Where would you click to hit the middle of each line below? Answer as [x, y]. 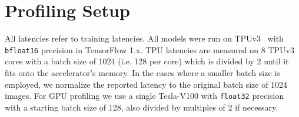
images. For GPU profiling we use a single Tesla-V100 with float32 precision [144, 96]
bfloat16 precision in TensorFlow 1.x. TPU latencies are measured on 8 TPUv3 [149, 49]
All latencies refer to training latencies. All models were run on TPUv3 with [144, 38]
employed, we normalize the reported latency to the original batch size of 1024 [146, 84]
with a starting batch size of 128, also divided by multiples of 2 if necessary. [142, 107]
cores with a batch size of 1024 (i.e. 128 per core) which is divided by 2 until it [147, 61]
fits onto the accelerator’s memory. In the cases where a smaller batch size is [142, 72]
